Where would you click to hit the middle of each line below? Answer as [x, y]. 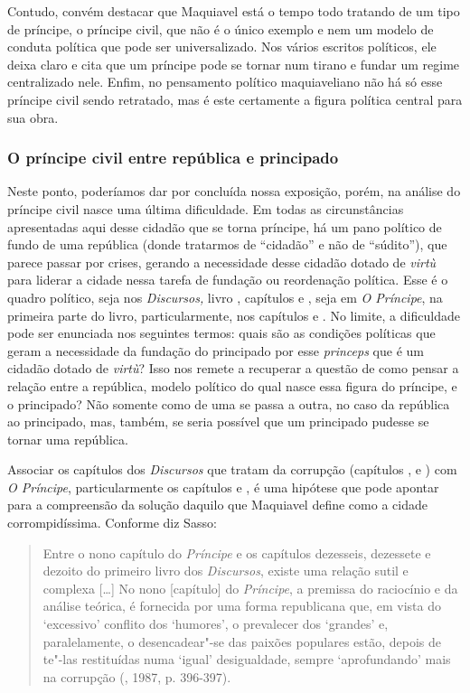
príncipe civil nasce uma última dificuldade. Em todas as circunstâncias [206, 208]
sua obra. [33, 117]
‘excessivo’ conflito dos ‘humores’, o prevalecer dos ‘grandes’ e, [216, 624]
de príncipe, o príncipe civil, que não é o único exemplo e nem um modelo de [221, 28]
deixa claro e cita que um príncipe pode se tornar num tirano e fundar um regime [234, 64]
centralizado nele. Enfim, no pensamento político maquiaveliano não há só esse [225, 82]
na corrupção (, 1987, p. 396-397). [137, 676]
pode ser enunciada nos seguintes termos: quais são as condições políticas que [221, 333]
